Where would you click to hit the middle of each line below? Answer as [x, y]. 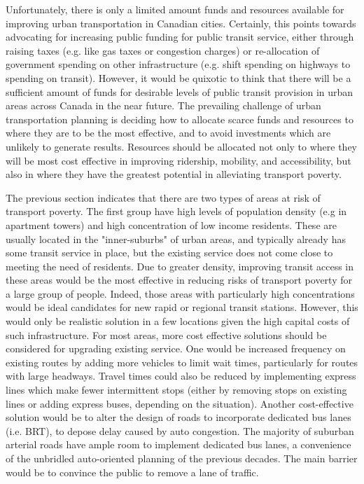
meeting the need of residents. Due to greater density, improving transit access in [180, 266]
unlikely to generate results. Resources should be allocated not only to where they [181, 146]
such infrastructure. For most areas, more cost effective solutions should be [166, 334]
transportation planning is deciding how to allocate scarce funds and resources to [180, 119]
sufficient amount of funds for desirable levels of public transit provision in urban [180, 91]
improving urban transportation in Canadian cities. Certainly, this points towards [181, 23]
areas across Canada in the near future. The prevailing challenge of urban [163, 105]
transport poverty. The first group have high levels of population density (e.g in [176, 211]
